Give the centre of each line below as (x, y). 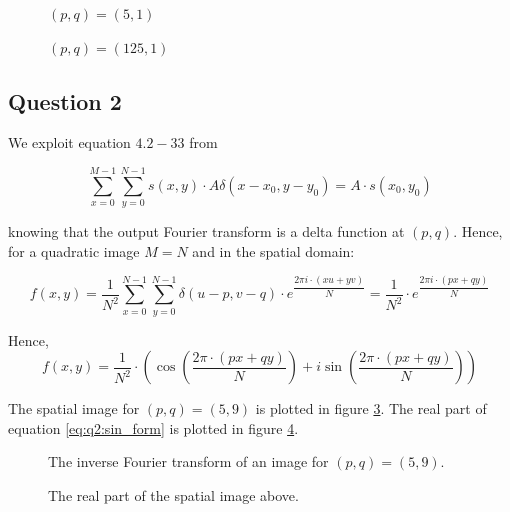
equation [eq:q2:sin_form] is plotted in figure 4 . (153, 427)
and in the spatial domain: (273, 250)
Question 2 (65, 100)
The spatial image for (74, 408)
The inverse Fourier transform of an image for (188, 461)
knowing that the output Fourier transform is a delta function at (206, 231)
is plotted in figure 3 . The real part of (371, 408)
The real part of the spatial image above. (173, 495)
